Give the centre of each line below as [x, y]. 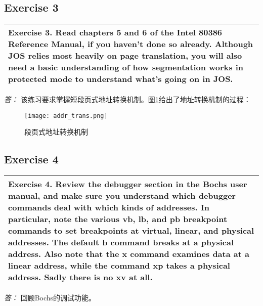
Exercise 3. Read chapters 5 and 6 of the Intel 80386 [115, 32]
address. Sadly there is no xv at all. [80, 277]
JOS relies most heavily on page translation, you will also [125, 56]
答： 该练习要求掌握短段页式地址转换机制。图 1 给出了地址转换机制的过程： [127, 99]
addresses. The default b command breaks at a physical [121, 242]
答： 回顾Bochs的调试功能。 [50, 298]
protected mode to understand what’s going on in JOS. [121, 79]
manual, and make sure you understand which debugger [122, 196]
